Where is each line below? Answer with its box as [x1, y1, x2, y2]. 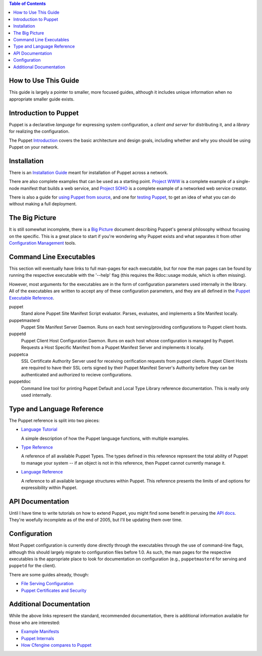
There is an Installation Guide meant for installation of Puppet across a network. [9, 169, 168, 175]
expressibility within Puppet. [21, 485, 78, 490]
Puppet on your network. [9, 144, 59, 150]
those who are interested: [9, 620, 60, 625]
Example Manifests [21, 629, 59, 635]
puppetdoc [9, 379, 31, 385]
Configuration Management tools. [9, 240, 76, 246]
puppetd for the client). [9, 563, 57, 569]
